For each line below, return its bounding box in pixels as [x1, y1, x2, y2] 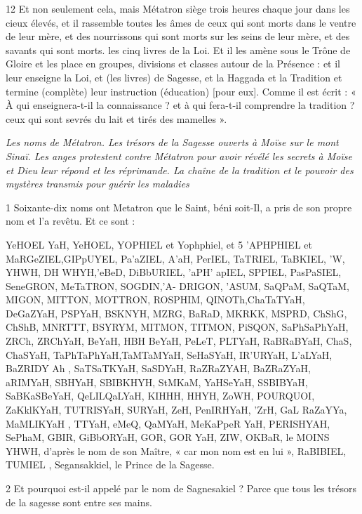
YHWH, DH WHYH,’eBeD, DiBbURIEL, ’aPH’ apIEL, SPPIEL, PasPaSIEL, [6, 265, 342, 279]
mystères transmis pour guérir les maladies [6, 176, 189, 191]
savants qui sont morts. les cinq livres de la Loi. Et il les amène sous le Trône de [6, 42, 351, 57]
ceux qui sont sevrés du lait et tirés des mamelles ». [6, 111, 227, 126]
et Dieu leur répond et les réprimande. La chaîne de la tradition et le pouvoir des [6, 162, 354, 177]
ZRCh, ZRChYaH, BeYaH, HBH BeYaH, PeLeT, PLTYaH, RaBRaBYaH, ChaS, [6, 334, 352, 348]
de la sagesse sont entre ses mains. [6, 494, 152, 509]
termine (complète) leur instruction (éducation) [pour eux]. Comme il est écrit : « [6, 84, 356, 98]
